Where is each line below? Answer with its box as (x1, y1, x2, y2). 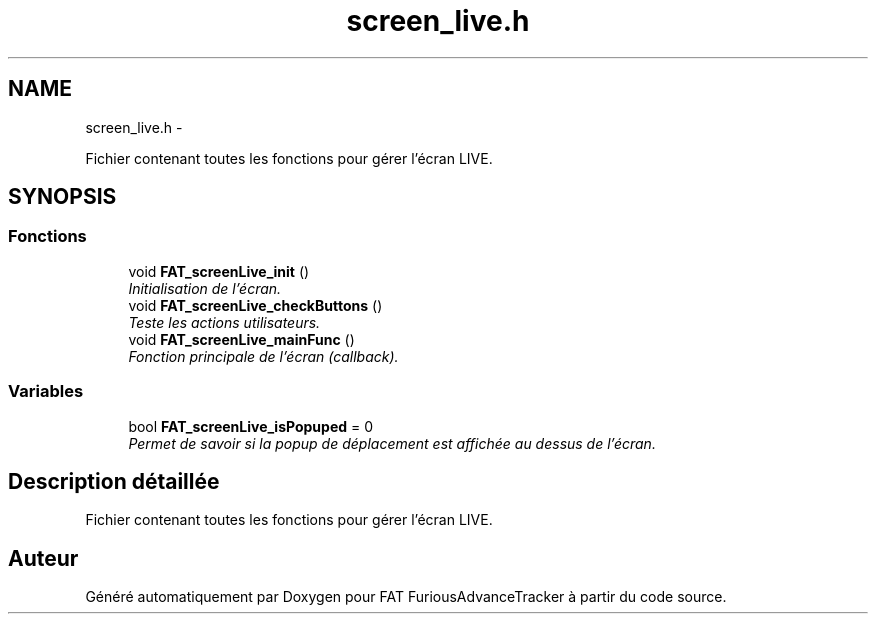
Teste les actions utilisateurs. (128, 313, 321, 331)
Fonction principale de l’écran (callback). (128, 347, 399, 365)
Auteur (8, 545, 79, 571)
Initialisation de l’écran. (128, 279, 282, 297)
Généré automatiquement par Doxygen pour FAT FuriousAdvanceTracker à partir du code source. (85, 588, 727, 606)
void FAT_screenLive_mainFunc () (128, 330, 355, 348)
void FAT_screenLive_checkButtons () (128, 296, 383, 314)
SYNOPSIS (8, 184, 117, 210)
